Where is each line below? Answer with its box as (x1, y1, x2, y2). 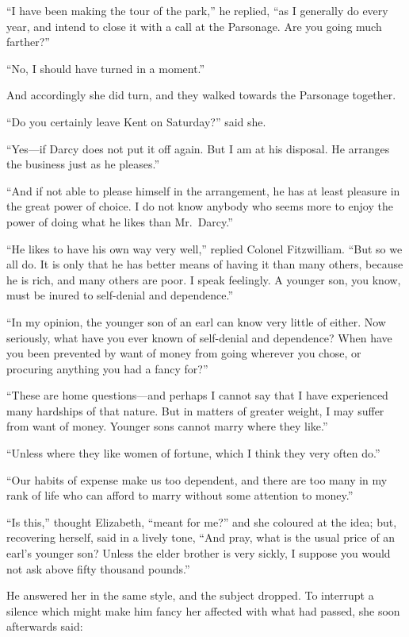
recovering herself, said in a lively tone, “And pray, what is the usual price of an (6, 529, 396, 546)
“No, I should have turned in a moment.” (6, 60, 205, 76)
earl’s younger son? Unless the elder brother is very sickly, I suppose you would (6, 545, 391, 562)
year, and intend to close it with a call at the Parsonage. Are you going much (6, 17, 382, 34)
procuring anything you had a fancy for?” (6, 360, 208, 376)
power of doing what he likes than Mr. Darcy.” (6, 213, 233, 230)
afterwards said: (6, 618, 83, 635)
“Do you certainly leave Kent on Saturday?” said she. (6, 113, 266, 129)
